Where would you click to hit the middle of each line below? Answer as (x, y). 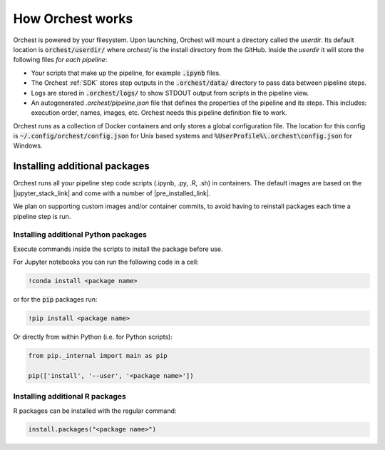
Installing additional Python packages (80, 235)
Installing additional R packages (70, 397)
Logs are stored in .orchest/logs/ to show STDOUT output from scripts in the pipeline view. (170, 93)
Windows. (28, 145)
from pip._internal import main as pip (98, 356)
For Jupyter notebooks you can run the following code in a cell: (106, 262)
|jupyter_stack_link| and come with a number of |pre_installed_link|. (112, 193)
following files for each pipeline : (60, 60)
